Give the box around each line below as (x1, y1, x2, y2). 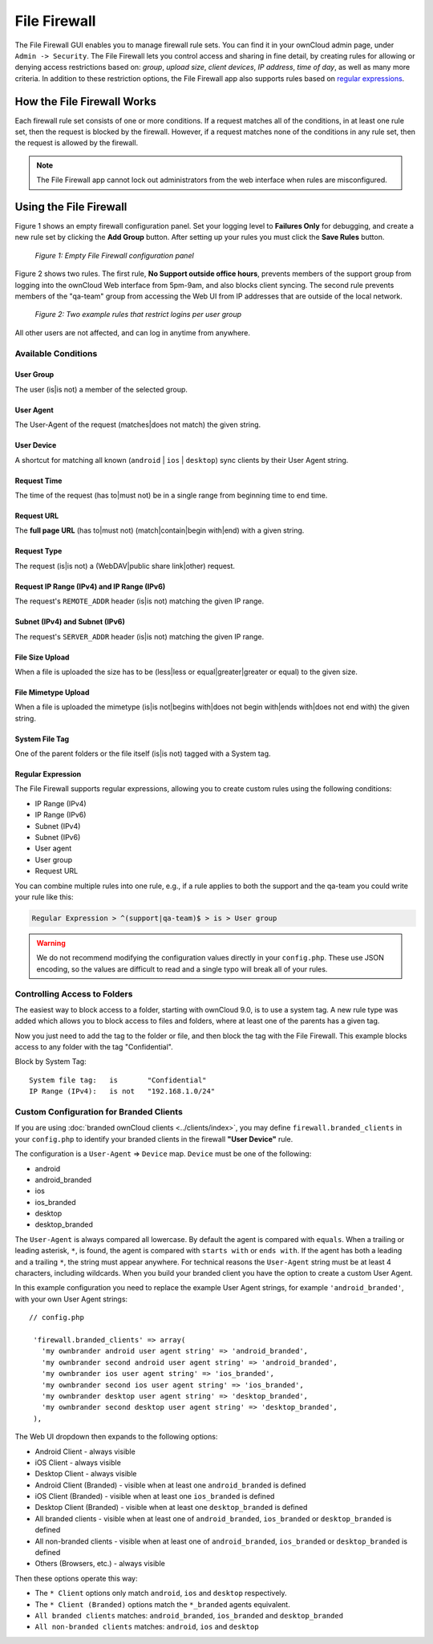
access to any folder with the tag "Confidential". (14, 1042, 173, 1052)
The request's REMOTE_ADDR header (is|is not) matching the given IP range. (14, 596, 265, 606)
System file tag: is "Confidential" (29, 1075, 208, 1085)
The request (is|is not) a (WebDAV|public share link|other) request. (14, 561, 236, 570)
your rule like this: (14, 891, 74, 902)
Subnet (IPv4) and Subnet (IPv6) (14, 617, 126, 627)
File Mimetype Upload (14, 687, 90, 697)
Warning (36, 938, 66, 948)
